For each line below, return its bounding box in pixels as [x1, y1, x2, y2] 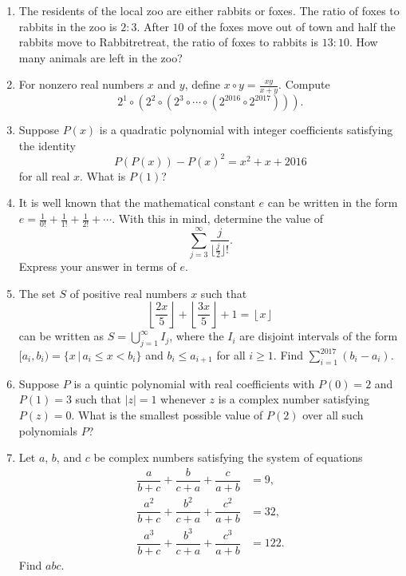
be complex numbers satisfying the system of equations [93, 449, 363, 466]
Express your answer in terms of [18, 258, 176, 275]
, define [184, 76, 220, 93]
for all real [18, 167, 70, 184]
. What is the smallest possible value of [71, 407, 263, 423]
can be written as [18, 328, 104, 344]
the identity [18, 137, 76, 153]
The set [18, 284, 56, 301]
